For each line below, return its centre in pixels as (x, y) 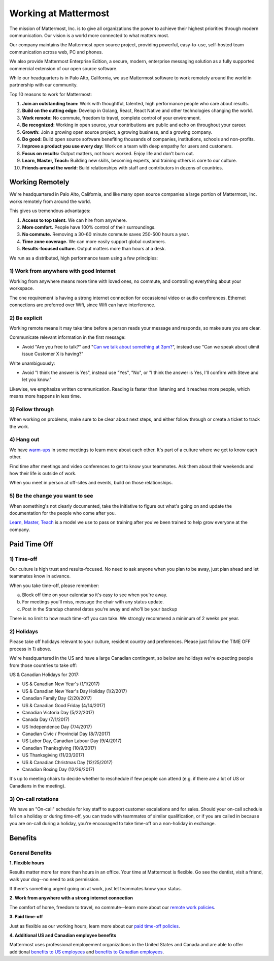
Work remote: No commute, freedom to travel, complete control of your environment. (112, 118)
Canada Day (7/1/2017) (46, 719)
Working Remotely (39, 182)
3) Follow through (32, 409)
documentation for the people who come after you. (63, 513)
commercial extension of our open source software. (63, 68)
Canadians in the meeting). (38, 785)
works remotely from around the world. (50, 201)
